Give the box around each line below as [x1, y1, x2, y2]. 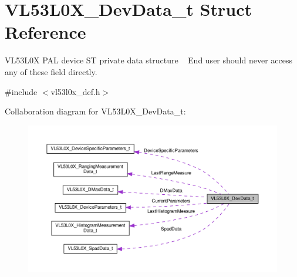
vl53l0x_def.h [50, 85, 100, 97]
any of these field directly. [5, 65, 97, 77]
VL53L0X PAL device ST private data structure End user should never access [5, 54, 292, 66]
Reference [5, 20, 86, 44]
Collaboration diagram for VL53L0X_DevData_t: [5, 105, 186, 117]
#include [5, 85, 38, 97]
